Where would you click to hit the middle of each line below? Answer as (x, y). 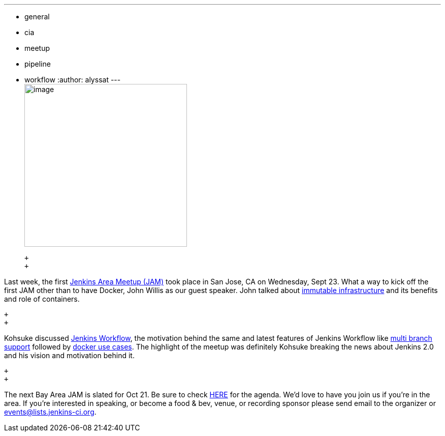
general (37, 17)
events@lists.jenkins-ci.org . (50, 412)
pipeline (38, 64)
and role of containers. (42, 299)
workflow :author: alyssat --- (73, 80)
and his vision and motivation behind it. (69, 355)
